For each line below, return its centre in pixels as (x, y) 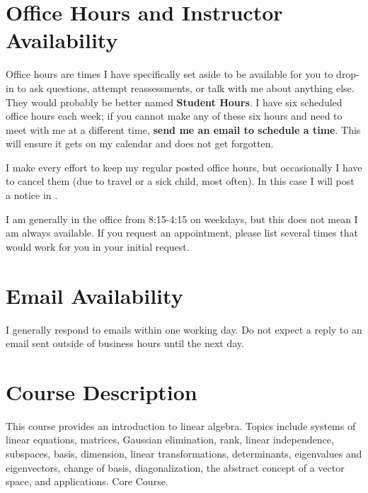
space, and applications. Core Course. (87, 481)
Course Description (102, 391)
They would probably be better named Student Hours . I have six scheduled (174, 102)
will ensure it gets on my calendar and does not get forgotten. (140, 143)
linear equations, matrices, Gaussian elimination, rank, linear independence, (170, 440)
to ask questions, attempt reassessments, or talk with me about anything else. (186, 87)
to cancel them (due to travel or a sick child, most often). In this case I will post (180, 181)
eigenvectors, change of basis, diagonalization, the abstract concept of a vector (175, 467)
